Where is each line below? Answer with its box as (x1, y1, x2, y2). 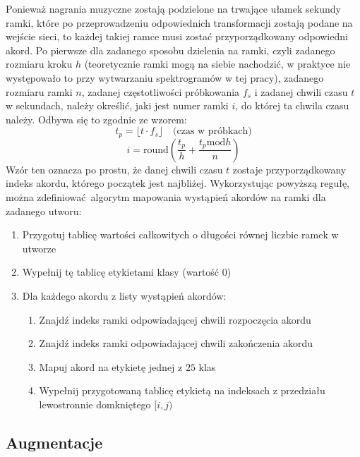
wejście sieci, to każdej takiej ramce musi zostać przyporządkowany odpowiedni (6, 29, 348, 44)
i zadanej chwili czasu (254, 84, 348, 99)
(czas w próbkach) (173, 126, 252, 137)
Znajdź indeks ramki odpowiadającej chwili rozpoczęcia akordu (39, 312, 311, 327)
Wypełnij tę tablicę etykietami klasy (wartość (22, 264, 220, 279)
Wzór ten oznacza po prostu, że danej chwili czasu (6, 162, 223, 176)
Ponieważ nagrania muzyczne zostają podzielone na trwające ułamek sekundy (6, 1, 341, 16)
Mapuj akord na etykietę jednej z (39, 359, 183, 374)
